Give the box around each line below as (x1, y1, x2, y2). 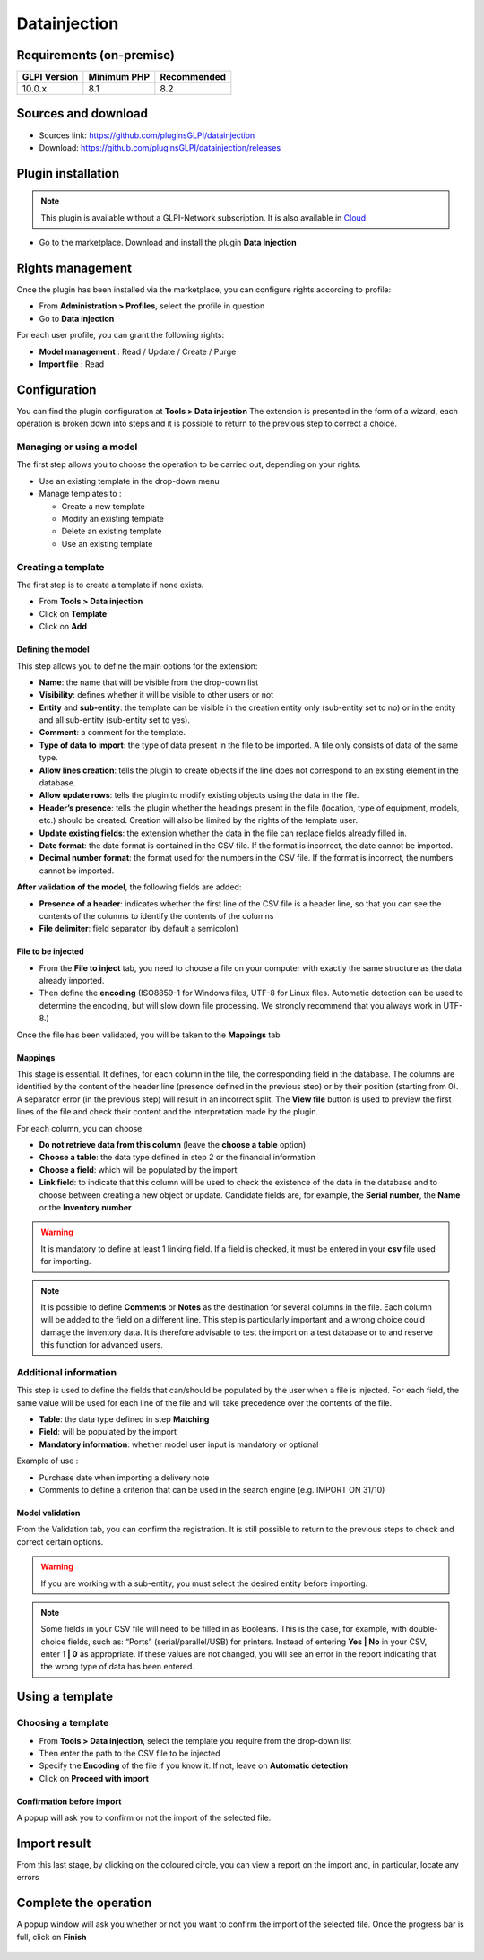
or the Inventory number (39, 1201, 132, 1212)
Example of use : (16, 1455, 79, 1466)
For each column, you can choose (16, 1123, 143, 1133)
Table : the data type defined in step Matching (39, 1414, 210, 1425)
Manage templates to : (39, 489, 122, 499)
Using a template (16, 1689, 114, 1704)
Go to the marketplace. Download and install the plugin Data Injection (39, 238, 297, 248)
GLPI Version (22, 71, 79, 83)
